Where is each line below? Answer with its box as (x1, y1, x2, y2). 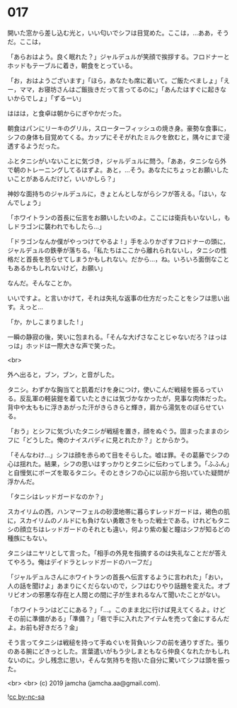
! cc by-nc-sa (7, 692, 45, 701)
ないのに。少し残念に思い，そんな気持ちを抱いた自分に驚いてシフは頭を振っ (7, 656, 231, 664)
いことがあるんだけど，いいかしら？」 (7, 174, 119, 182)
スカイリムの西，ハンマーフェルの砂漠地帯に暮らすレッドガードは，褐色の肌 (7, 507, 230, 516)
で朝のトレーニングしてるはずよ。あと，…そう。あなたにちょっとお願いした (7, 166, 229, 174)
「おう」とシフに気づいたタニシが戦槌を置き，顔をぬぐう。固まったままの (7, 426, 224, 435)
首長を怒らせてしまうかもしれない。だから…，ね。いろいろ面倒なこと (25, 255, 230, 263)
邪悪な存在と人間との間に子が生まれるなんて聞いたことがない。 (37, 590, 224, 598)
